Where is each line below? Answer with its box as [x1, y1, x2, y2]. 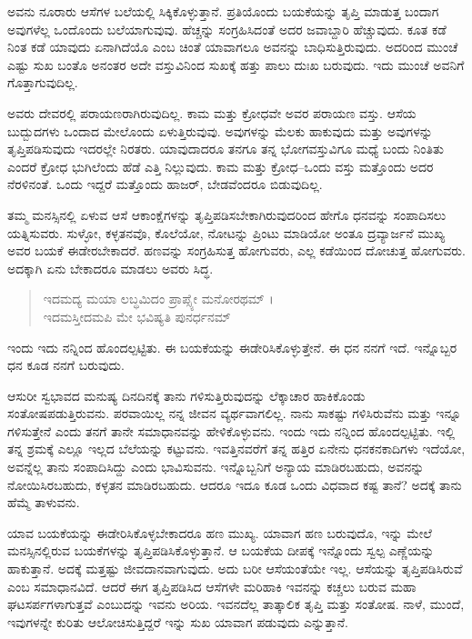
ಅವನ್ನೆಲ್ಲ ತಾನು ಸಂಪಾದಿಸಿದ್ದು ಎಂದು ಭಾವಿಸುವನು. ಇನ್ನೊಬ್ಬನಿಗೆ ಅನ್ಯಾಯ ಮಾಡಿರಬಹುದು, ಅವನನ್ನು [7, 457, 425, 476]
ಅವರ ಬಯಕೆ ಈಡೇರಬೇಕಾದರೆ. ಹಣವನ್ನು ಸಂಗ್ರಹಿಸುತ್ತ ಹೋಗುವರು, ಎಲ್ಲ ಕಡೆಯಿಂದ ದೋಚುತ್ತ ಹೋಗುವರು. [7, 241, 466, 260]
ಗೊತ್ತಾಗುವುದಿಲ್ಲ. [7, 73, 78, 92]
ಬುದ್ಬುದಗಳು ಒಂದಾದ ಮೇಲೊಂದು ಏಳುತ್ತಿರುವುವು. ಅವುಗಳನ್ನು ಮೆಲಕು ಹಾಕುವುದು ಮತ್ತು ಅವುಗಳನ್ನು [7, 121, 433, 140]
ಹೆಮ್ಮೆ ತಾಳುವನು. [7, 493, 80, 512]
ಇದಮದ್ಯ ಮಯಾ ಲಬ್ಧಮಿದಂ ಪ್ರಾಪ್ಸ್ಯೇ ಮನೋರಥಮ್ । [43, 289, 274, 308]
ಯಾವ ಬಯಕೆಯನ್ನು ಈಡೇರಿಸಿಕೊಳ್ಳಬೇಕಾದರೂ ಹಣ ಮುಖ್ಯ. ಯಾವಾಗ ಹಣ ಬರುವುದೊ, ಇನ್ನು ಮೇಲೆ [7, 523, 432, 542]
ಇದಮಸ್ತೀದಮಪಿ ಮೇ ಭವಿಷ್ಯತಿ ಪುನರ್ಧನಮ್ [43, 306, 231, 325]
